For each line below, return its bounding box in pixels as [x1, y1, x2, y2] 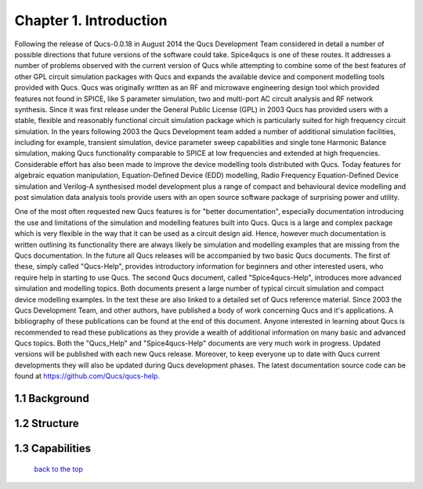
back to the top [34, 464, 84, 473]
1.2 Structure [14, 417, 80, 430]
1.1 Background [14, 392, 89, 405]
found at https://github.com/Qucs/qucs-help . [14, 371, 161, 381]
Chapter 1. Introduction [14, 12, 168, 29]
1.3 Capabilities [14, 442, 92, 455]
